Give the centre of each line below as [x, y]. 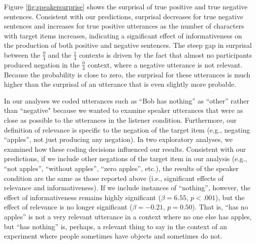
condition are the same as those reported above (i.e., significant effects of [114, 178]
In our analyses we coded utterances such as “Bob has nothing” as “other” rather [127, 100]
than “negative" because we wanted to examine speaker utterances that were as [124, 110]
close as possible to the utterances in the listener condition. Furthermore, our [120, 120]
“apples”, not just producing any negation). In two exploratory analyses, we [118, 139]
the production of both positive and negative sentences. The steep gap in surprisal [128, 45]
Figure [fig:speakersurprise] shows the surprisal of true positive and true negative [126, 6]
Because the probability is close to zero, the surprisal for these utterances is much [127, 74]
